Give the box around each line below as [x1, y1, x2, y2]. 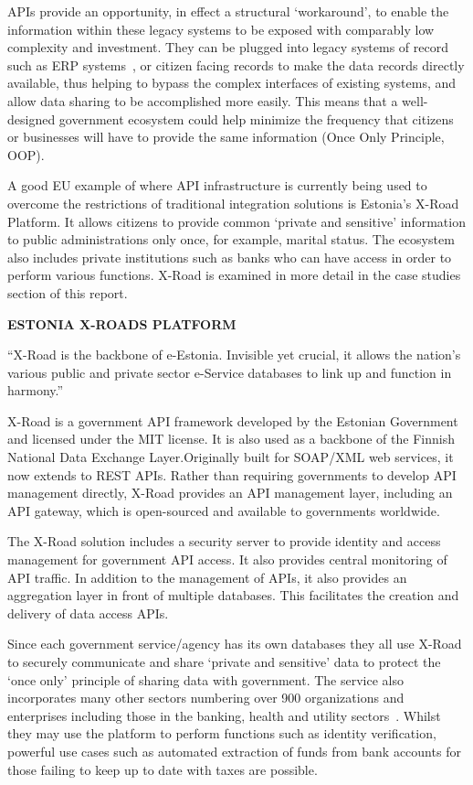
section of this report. [7, 283, 128, 302]
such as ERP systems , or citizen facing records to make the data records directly [7, 55, 465, 74]
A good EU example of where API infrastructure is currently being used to [7, 176, 427, 195]
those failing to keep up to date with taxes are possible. [7, 759, 318, 779]
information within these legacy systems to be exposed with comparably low [7, 19, 435, 38]
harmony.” [7, 381, 64, 400]
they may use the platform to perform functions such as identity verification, [7, 724, 436, 743]
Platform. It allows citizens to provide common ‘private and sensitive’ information [7, 211, 466, 231]
